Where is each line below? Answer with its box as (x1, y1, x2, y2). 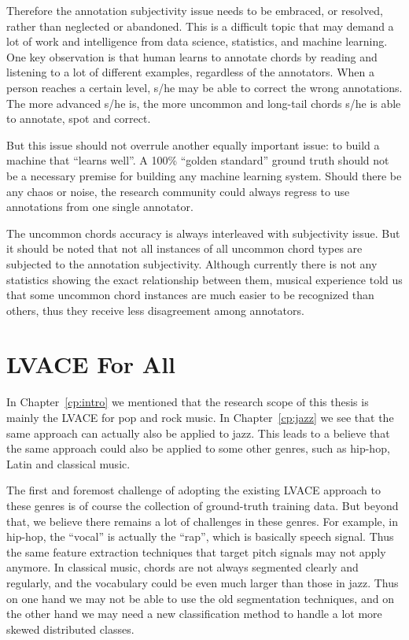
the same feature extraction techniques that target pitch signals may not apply (6, 543, 386, 560)
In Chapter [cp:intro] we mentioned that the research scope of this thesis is (6, 394, 369, 410)
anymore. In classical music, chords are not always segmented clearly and (6, 559, 359, 575)
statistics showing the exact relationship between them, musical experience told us (6, 271, 403, 287)
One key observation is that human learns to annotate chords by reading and (6, 48, 378, 65)
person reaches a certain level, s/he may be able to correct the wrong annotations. (6, 79, 403, 95)
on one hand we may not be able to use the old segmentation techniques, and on (6, 590, 394, 606)
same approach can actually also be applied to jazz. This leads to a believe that (6, 424, 390, 441)
